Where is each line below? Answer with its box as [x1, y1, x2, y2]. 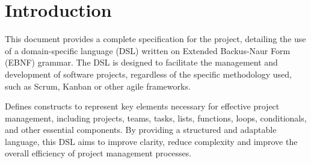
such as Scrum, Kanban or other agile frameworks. [5, 79, 191, 92]
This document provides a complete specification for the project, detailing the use [5, 32, 306, 45]
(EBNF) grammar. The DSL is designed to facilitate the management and [5, 56, 278, 69]
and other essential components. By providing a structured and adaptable [5, 123, 277, 136]
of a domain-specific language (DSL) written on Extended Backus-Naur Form [5, 44, 291, 57]
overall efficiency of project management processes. [5, 147, 192, 159]
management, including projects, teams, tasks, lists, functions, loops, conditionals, [5, 111, 307, 124]
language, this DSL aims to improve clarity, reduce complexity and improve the [5, 135, 298, 147]
